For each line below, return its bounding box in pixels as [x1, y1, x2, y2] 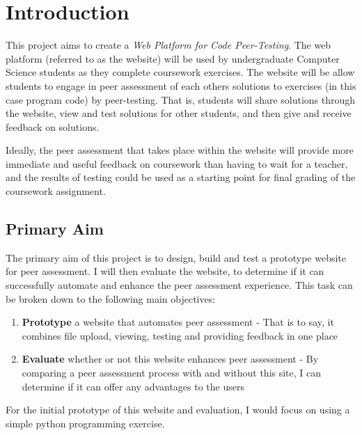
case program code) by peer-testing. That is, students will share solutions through [6, 92, 356, 106]
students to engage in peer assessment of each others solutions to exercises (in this [6, 78, 356, 93]
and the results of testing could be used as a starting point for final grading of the [6, 170, 356, 184]
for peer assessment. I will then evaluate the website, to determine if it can [6, 264, 324, 278]
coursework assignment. [6, 184, 106, 198]
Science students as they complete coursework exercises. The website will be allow [6, 65, 355, 79]
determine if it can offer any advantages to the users [22, 379, 244, 393]
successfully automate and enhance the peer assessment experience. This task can [6, 278, 353, 292]
